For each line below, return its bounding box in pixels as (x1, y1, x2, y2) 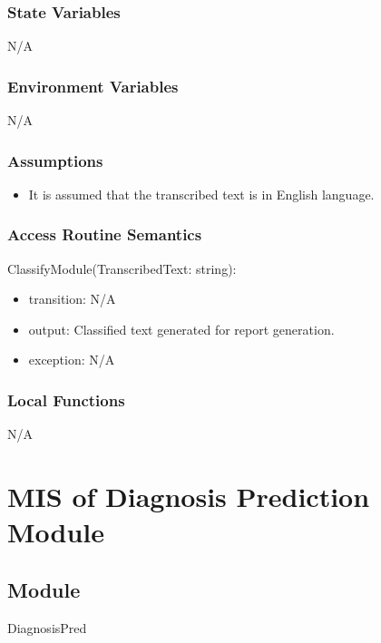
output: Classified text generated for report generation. (28, 319, 335, 338)
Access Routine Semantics (7, 223, 202, 246)
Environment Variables (7, 74, 179, 97)
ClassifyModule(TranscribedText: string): (7, 258, 237, 278)
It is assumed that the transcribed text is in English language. (28, 184, 375, 203)
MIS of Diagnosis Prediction (7, 478, 370, 515)
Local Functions (7, 388, 125, 411)
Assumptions (7, 149, 103, 171)
